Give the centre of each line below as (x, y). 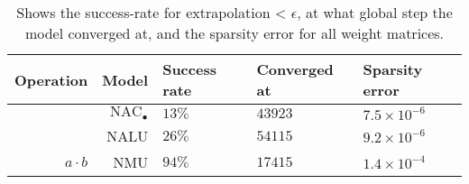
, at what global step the (375, 12)
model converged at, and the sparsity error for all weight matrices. (234, 33)
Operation (51, 79)
